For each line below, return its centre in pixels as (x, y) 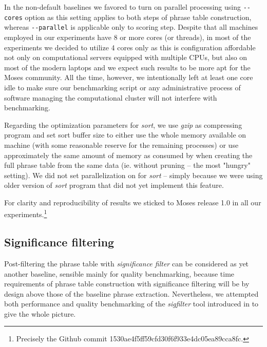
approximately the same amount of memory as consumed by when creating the (128, 155)
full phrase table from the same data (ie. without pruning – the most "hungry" (127, 165)
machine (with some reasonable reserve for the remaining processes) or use (121, 144)
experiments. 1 (26, 214)
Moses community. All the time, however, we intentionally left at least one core (129, 77)
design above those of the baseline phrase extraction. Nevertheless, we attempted (131, 293)
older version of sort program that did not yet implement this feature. (114, 185)
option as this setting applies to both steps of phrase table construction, (138, 17)
